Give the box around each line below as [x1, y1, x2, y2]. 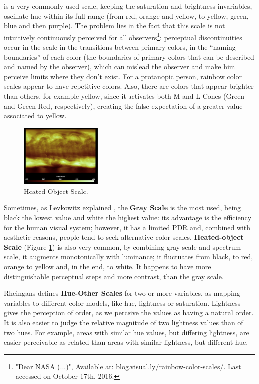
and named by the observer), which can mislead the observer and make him [4, 61, 235, 72]
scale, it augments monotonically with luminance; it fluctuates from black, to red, [4, 251, 253, 262]
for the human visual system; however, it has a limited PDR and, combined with [4, 222, 251, 232]
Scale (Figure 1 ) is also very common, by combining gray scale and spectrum [4, 241, 241, 252]
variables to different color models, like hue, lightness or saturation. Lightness [4, 297, 241, 308]
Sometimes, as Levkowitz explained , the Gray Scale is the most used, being [4, 202, 241, 213]
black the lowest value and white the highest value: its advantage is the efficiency [4, 212, 252, 222]
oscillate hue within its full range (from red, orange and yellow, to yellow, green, [4, 10, 249, 21]
